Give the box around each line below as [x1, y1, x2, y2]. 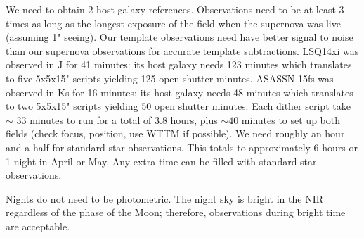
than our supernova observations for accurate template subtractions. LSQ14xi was [6, 43, 359, 58]
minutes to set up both [241, 112, 341, 127]
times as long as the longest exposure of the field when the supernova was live [6, 15, 341, 30]
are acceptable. [6, 218, 70, 233]
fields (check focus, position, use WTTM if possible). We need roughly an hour [6, 126, 345, 141]
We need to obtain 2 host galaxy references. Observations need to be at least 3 [6, 2, 344, 16]
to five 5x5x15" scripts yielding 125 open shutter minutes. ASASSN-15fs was [6, 70, 334, 85]
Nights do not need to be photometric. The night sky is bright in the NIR [6, 191, 324, 206]
